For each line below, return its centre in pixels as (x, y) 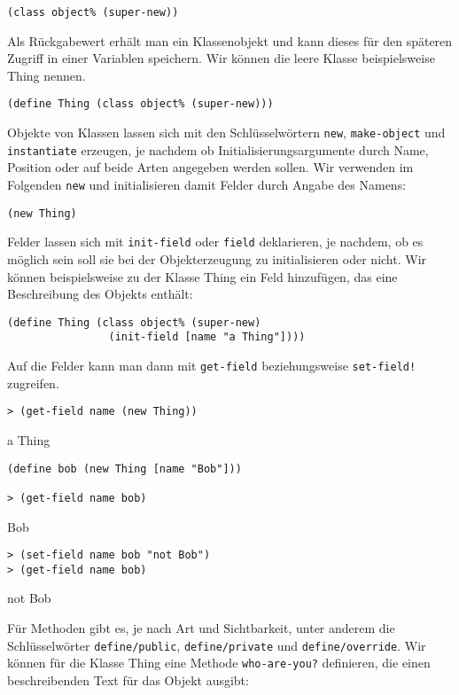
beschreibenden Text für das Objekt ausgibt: (128, 679)
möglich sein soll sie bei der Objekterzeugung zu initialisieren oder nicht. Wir (217, 258)
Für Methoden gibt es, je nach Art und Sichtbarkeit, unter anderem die (201, 628)
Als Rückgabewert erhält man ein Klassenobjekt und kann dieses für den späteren (230, 40)
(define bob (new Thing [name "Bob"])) (124, 469)
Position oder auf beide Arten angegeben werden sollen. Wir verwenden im (210, 167)
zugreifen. (33, 383)
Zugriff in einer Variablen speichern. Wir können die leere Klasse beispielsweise (221, 58)
